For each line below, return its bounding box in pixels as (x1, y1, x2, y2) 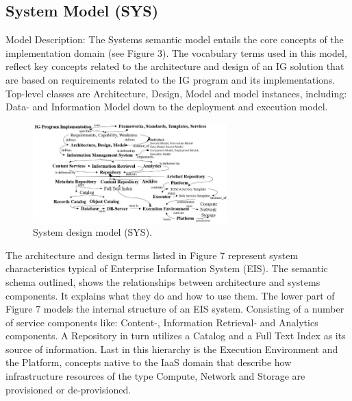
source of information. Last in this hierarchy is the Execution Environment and (5, 341, 338, 356)
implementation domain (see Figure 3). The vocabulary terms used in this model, (5, 45, 347, 60)
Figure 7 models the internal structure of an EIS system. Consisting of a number (5, 302, 344, 316)
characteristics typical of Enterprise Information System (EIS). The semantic (5, 261, 328, 276)
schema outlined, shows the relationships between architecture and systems (5, 274, 320, 289)
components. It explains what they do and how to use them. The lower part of (5, 288, 335, 302)
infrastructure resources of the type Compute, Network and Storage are (5, 369, 305, 383)
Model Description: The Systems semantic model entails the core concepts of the (5, 32, 344, 47)
